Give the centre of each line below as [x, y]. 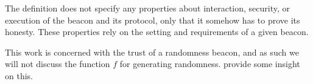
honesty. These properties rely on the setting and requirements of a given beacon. [157, 32]
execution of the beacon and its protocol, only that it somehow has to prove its [153, 20]
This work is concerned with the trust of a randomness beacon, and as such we [152, 52]
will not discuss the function [58, 64]
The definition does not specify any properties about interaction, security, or [147, 8]
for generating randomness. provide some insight [210, 64]
